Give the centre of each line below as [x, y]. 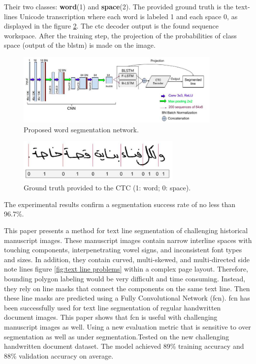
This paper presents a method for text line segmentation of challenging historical [126, 230]
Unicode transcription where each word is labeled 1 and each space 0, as [128, 16]
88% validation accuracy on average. [59, 355]
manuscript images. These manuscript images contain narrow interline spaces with [128, 240]
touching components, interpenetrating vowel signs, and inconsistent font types [123, 250]
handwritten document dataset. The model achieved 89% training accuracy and [124, 346]
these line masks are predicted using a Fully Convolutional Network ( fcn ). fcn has [127, 298]
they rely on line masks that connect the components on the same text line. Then [127, 288]
